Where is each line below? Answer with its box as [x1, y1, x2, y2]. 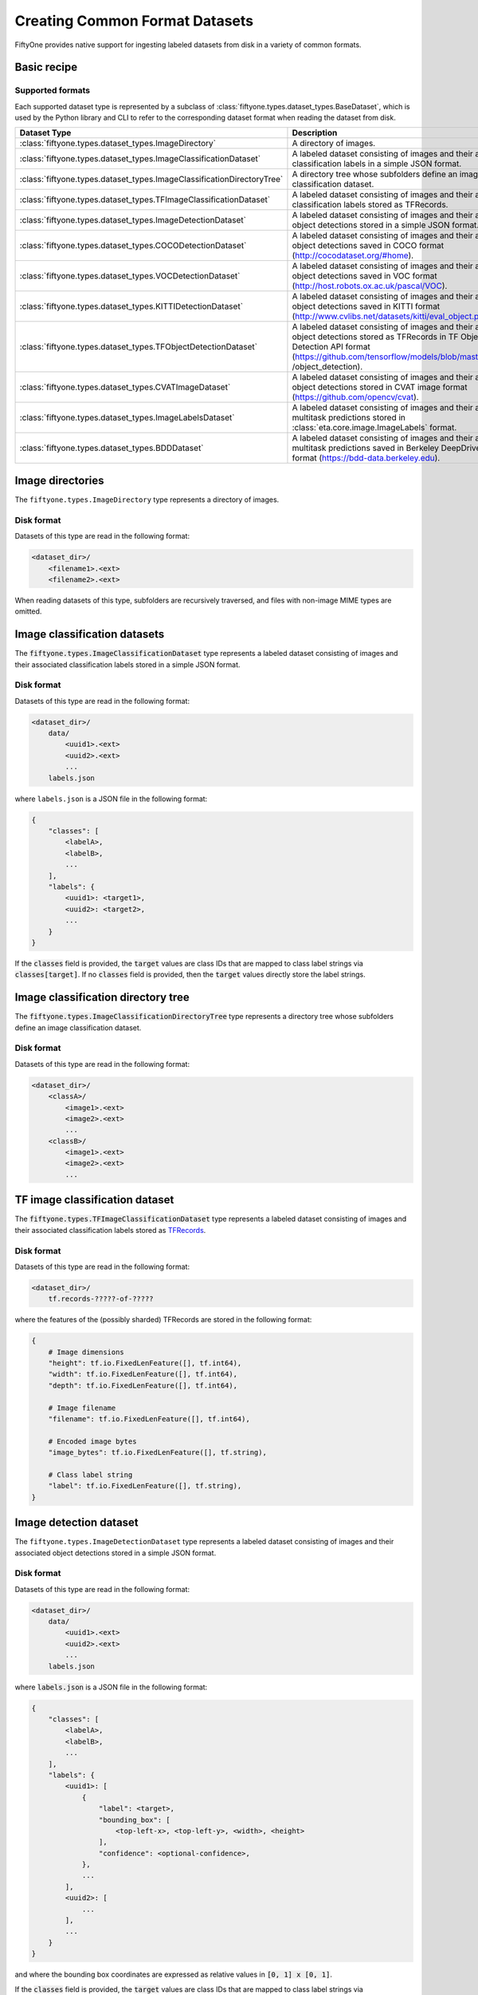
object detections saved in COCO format [292, 240, 445, 251]
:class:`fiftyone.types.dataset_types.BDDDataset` [19, 443, 204, 454]
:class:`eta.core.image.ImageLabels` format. [292, 422, 457, 433]
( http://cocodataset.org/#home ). [292, 250, 414, 261]
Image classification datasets [14, 627, 165, 642]
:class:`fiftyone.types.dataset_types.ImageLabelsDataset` [19, 412, 235, 423]
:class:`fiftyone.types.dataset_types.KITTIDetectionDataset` [19, 301, 243, 312]
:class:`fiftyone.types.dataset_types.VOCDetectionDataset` [19, 271, 241, 282]
